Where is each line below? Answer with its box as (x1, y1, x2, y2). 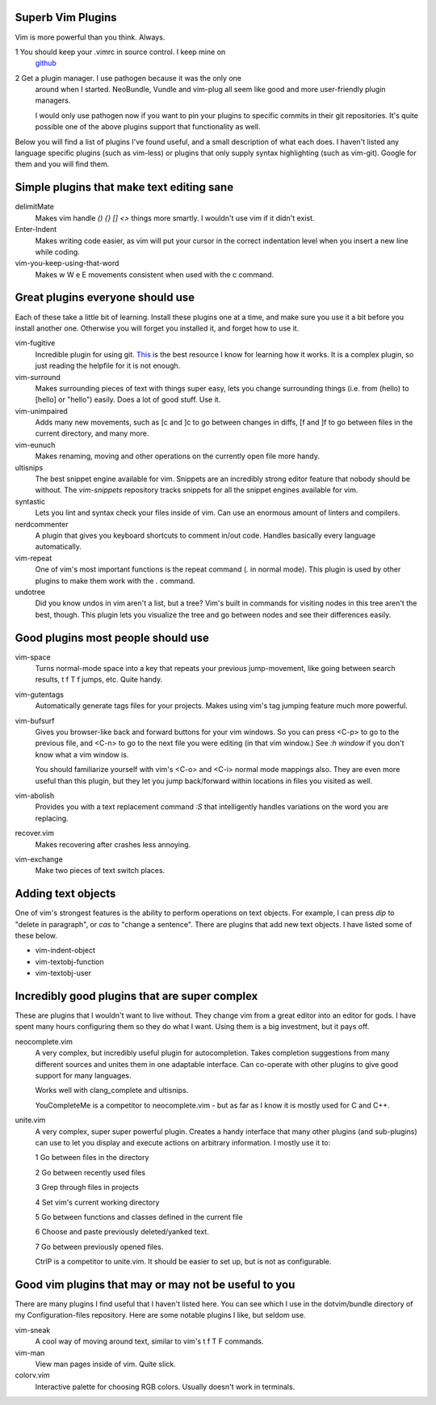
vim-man (15, 1348, 45, 1357)
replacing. (35, 813, 69, 823)
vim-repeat (15, 553, 52, 563)
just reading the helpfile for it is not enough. (35, 361, 181, 371)
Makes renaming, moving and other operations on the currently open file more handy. (35, 451, 321, 461)
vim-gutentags (15, 690, 65, 699)
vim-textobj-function (35, 956, 104, 966)
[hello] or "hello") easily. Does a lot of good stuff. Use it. (35, 394, 221, 404)
